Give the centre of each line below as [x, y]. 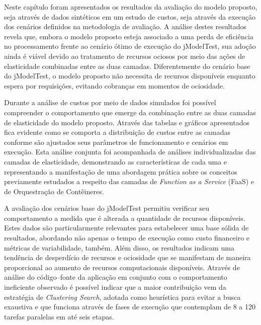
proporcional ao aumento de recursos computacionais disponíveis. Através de [122, 267]
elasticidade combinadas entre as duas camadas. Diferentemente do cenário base [127, 66]
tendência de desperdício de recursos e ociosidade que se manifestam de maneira [127, 257]
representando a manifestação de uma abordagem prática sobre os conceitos [121, 171]
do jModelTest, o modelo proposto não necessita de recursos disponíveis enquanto [130, 76]
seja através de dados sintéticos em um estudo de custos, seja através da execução [130, 16]
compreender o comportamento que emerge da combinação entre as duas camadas [130, 112]
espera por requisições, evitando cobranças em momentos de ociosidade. [114, 85]
